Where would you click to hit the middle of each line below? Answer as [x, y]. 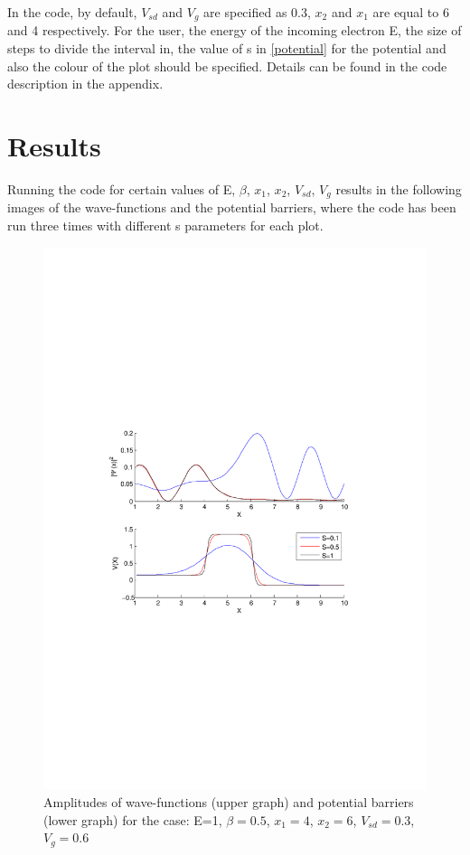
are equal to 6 [411, 12]
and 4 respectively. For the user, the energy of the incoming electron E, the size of [235, 30]
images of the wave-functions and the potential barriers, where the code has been [232, 207]
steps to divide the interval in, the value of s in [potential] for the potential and [227, 48]
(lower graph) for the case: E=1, [133, 819]
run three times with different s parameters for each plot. [165, 225]
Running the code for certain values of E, [122, 188]
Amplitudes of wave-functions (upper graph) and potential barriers [229, 802]
